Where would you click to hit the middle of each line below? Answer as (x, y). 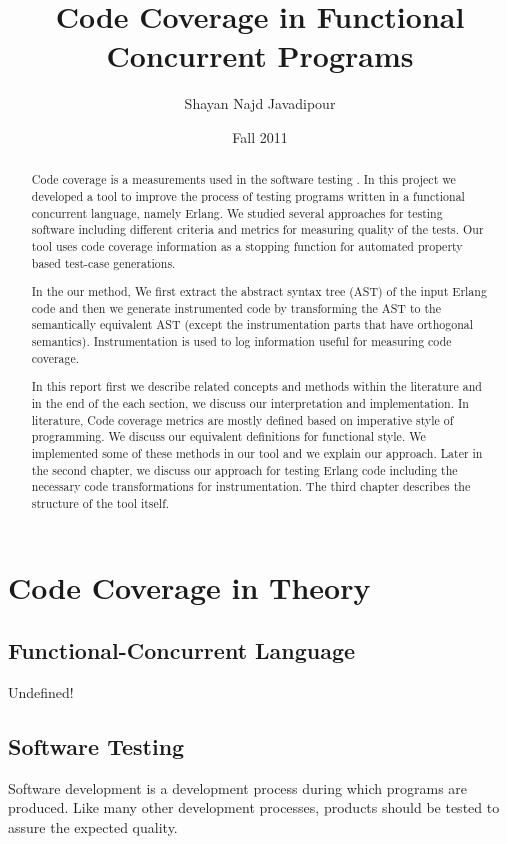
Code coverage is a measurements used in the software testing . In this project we (243, 179)
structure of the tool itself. (100, 502)
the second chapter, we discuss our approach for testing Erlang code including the (244, 469)
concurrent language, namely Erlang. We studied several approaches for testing (237, 212)
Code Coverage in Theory (189, 586)
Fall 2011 (260, 136)
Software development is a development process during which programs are (238, 787)
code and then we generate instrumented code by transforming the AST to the (236, 307)
